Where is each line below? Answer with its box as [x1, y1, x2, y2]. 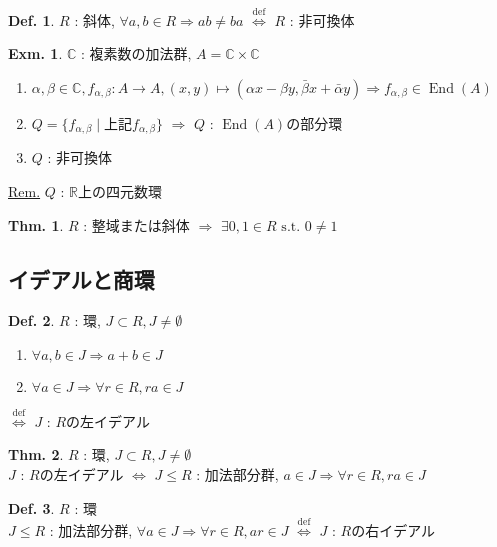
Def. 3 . [8, 497, 55, 518]
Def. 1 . [8, 9, 55, 30]
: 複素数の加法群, [80, 43, 192, 64]
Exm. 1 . [8, 43, 63, 64]
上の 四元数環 [78, 181, 162, 202]
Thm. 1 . [8, 214, 64, 235]
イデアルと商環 [8, 263, 155, 294]
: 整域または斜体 [83, 214, 190, 235]
